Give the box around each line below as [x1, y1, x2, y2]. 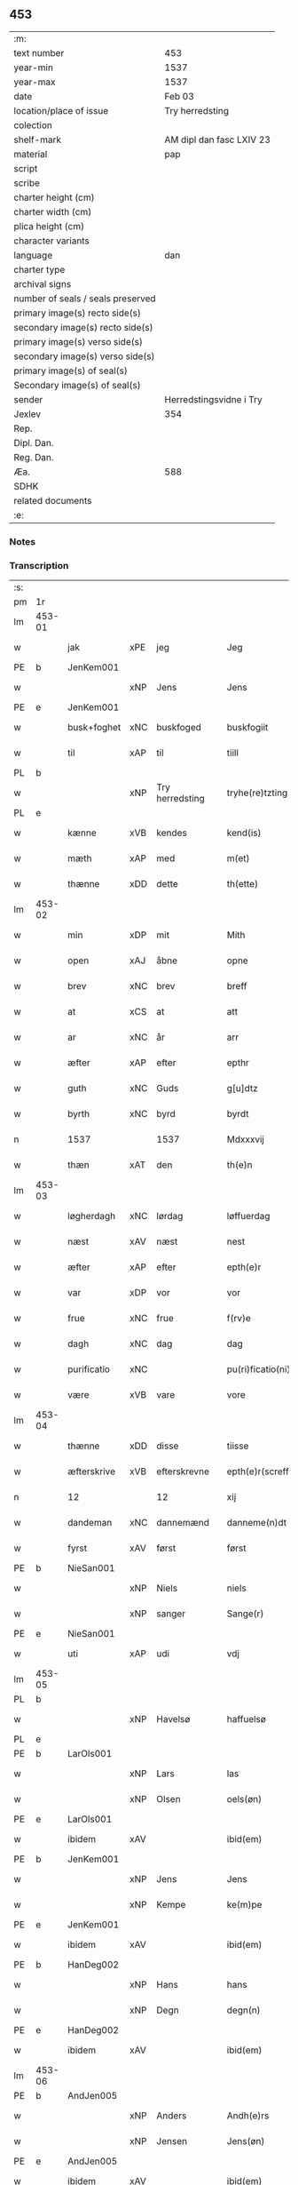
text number [13, 46, 65, 59]
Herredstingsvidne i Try [164, 393, 263, 405]
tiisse [226, 1439, 249, 1452]
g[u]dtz [226, 1082, 259, 1095]
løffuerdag [226, 1210, 271, 1223]
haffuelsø [226, 1713, 266, 1726]
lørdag [156, 1210, 184, 1223]
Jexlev [13, 408, 42, 420]
